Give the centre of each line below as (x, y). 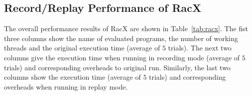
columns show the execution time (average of (72, 77)
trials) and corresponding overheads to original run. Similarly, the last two (117, 67)
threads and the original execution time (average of (82, 48)
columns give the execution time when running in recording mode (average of (122, 57)
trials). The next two (200, 48)
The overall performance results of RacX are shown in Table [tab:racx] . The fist (126, 28)
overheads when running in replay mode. (66, 86)
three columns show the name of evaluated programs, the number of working (121, 38)
